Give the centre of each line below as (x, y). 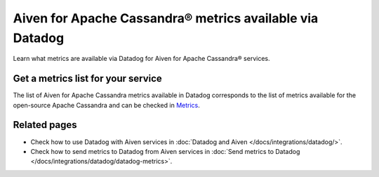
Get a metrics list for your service (88, 79)
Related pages (45, 125)
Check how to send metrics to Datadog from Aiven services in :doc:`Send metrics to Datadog (165, 151)
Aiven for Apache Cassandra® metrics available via (166, 18)
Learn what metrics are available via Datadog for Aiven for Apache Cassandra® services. (141, 59)
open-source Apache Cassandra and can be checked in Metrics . (106, 105)
